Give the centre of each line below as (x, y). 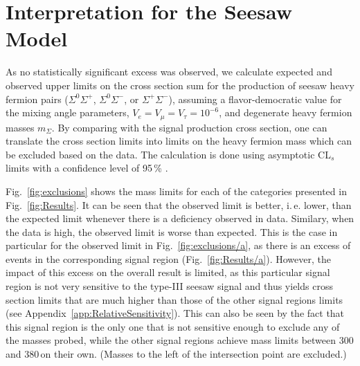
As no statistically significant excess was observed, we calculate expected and (169, 72)
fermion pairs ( (37, 99)
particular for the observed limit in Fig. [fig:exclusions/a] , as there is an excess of (178, 245)
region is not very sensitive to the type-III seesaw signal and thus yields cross (169, 286)
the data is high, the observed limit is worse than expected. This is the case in (172, 231)
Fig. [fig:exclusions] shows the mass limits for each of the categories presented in (176, 191)
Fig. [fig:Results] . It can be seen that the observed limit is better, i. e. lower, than (179, 204)
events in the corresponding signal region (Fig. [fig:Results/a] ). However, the (168, 258)
